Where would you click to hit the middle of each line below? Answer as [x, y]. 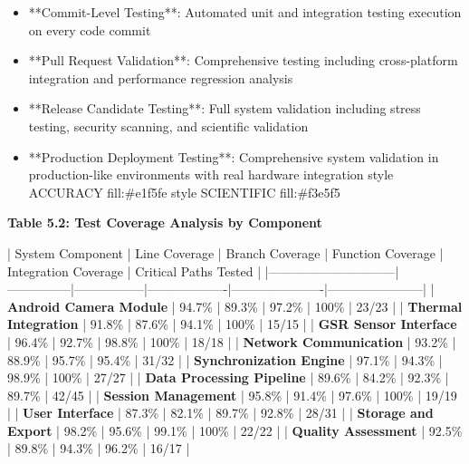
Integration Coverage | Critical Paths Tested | [134, 271]
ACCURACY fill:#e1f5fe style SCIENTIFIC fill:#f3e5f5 [184, 192]
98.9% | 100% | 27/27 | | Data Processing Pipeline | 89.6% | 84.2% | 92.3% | [228, 377]
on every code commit [90, 29]
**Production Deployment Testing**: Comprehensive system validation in [234, 156]
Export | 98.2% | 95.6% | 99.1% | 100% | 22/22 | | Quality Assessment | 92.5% [235, 430]
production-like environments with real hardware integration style [211, 174]
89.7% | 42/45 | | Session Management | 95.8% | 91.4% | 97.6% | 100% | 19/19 [232, 395]
